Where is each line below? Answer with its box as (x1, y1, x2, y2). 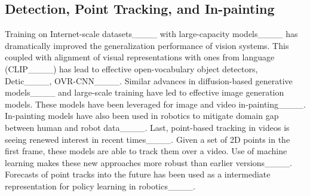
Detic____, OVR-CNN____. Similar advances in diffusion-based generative (5, 74, 293, 87)
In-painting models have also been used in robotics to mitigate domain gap (5, 109, 279, 122)
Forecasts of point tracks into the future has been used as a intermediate (5, 168, 271, 180)
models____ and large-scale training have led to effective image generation (5, 86, 284, 99)
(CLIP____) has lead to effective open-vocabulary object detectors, (5, 62, 258, 75)
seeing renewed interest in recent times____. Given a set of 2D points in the (5, 133, 290, 145)
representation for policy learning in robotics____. (5, 179, 195, 192)
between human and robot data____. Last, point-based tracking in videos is (5, 121, 290, 133)
